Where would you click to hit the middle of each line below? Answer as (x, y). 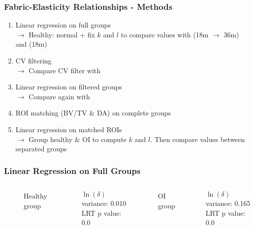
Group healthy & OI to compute (78, 139)
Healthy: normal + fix (62, 34)
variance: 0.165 (228, 203)
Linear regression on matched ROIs (69, 129)
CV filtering (33, 60)
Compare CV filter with (65, 70)
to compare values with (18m (165, 34)
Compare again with (59, 96)
